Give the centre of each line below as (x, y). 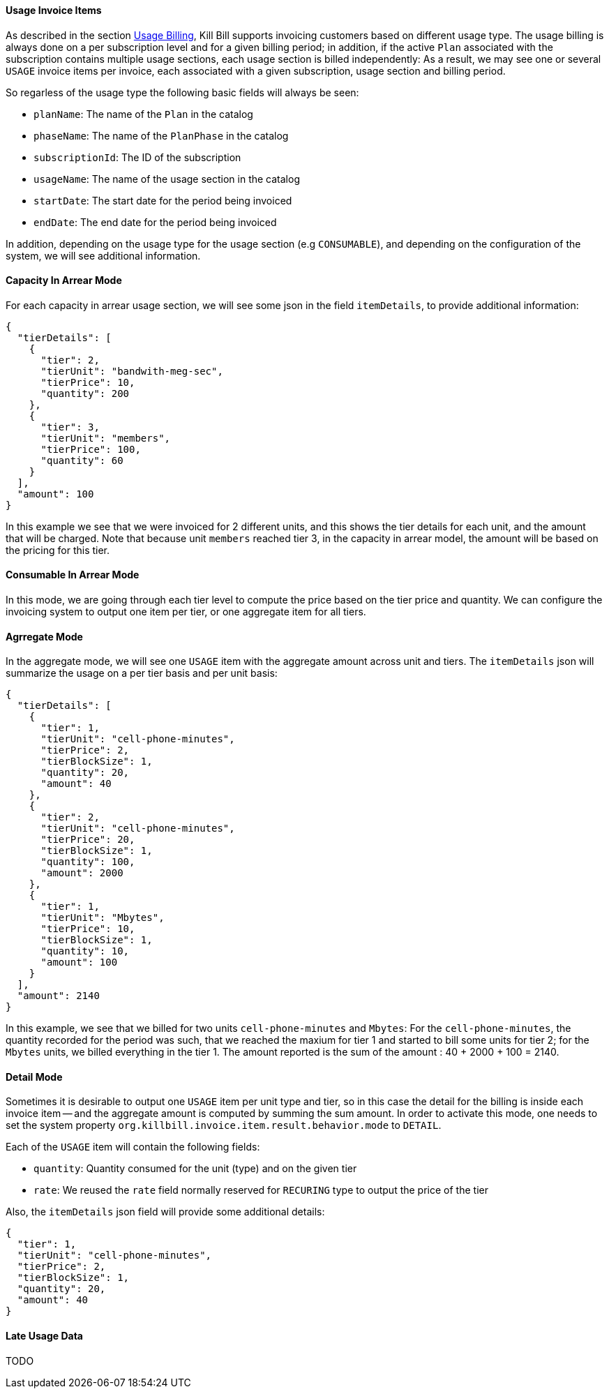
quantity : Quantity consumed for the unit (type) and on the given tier (195, 1169)
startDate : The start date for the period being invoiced (163, 200)
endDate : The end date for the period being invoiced (155, 222)
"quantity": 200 (85, 393)
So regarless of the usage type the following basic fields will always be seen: (182, 92)
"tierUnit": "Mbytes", (103, 918)
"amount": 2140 (58, 996)
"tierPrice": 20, (88, 840)
